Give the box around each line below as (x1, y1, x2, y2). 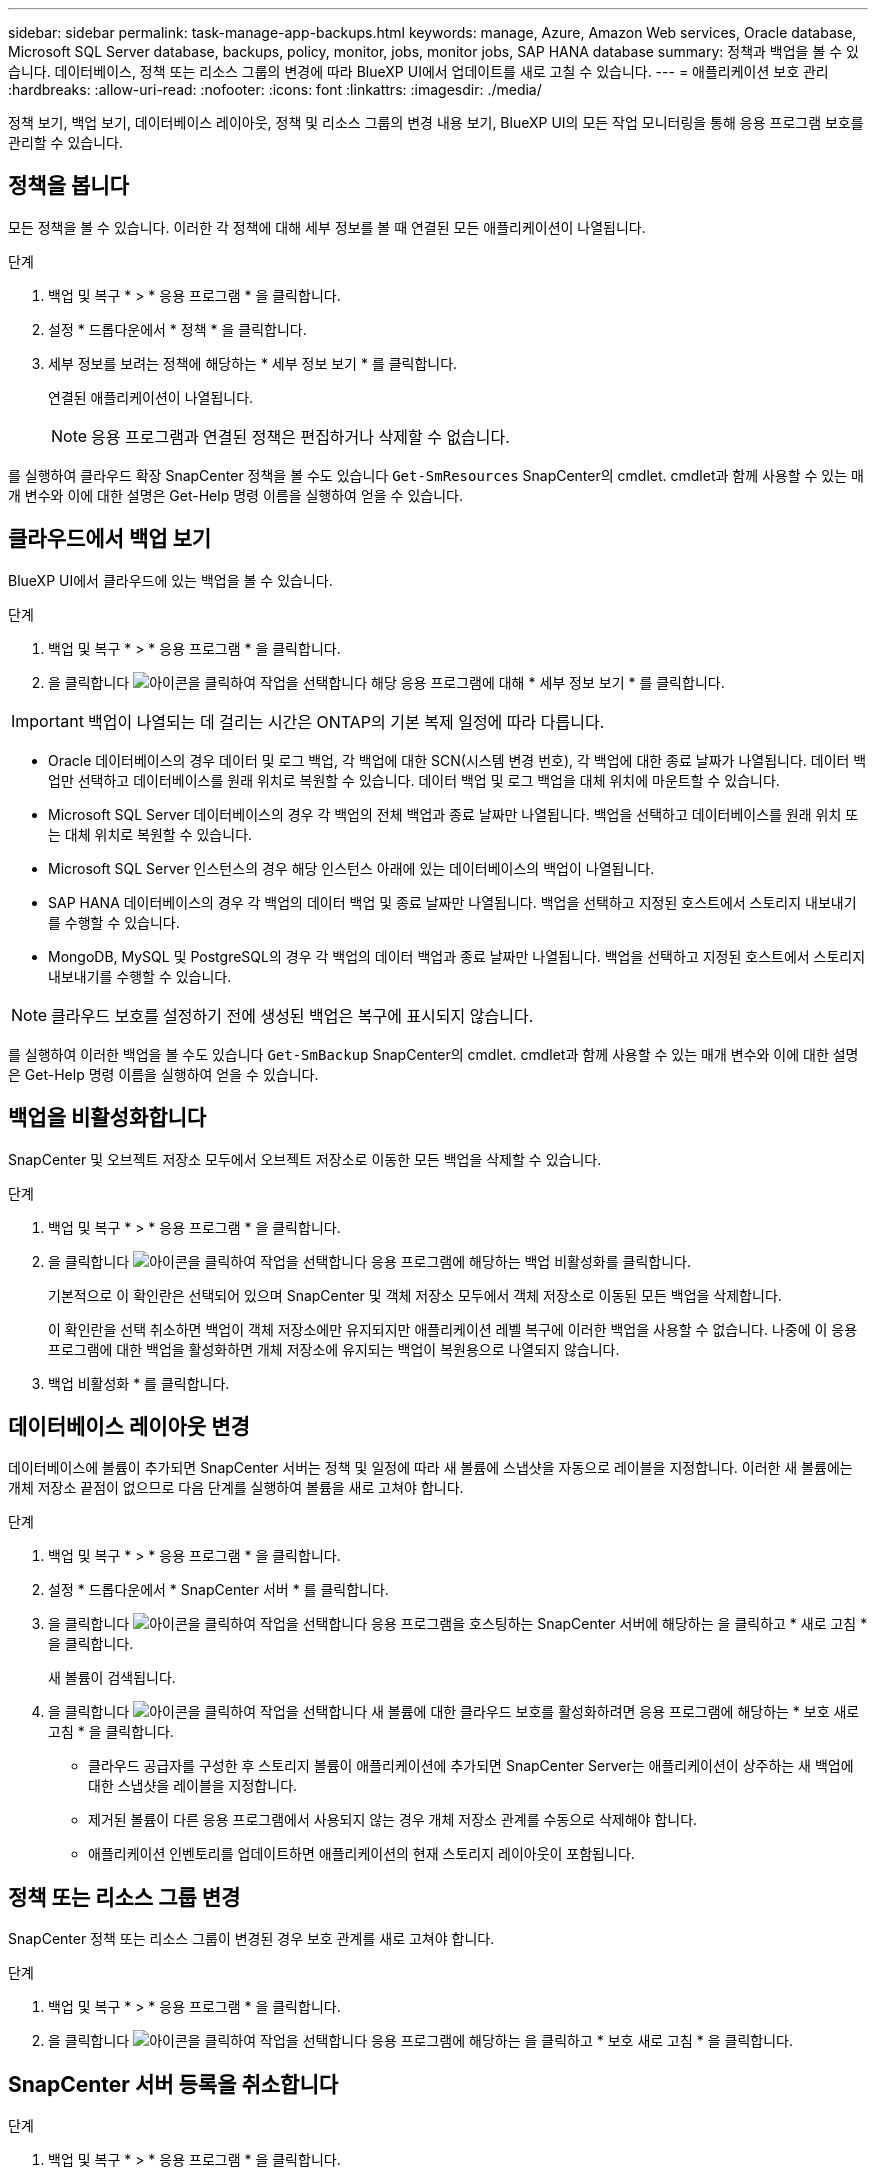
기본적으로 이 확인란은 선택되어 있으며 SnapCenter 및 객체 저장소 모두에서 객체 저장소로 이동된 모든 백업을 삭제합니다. (48, 1286, 782, 1304)
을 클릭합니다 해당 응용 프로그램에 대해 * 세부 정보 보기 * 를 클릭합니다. (48, 673, 725, 691)
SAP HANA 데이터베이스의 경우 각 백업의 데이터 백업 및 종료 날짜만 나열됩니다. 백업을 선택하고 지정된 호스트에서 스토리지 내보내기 (48, 893, 857, 911)
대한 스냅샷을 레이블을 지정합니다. (88, 1777, 298, 1795)
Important (11, 710, 84, 731)
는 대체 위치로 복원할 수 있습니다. (48, 825, 253, 843)
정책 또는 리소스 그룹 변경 (8, 1884, 241, 1910)
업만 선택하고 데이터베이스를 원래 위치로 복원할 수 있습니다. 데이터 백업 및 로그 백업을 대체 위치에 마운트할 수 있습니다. (48, 771, 780, 789)
